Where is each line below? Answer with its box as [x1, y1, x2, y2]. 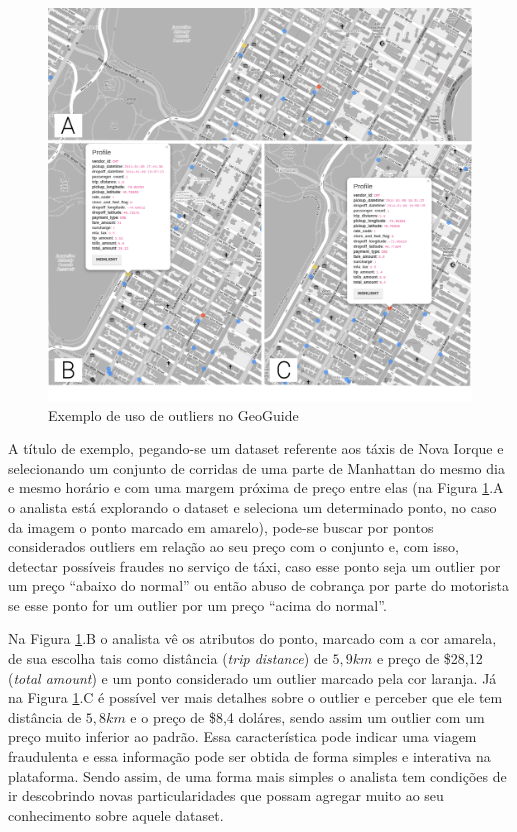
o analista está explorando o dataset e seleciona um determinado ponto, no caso [8, 496, 497, 517]
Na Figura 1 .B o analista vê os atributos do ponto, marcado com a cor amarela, [8, 628, 497, 649]
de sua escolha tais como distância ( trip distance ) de [8, 648, 328, 669]
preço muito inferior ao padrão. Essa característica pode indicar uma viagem [8, 726, 477, 747]
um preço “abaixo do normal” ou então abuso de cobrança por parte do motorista [8, 575, 509, 596]
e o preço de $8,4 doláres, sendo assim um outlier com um [130, 706, 485, 727]
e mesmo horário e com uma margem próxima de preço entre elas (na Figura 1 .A [8, 477, 504, 498]
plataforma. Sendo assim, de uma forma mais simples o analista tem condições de [8, 765, 507, 786]
